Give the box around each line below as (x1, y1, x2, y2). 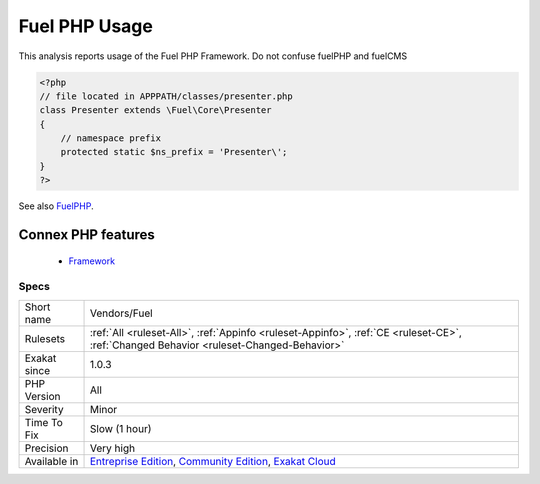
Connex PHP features (18, 226, 155, 244)
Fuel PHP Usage (18, 15, 154, 37)
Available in (24, 454, 79, 468)
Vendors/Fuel (89, 306, 154, 320)
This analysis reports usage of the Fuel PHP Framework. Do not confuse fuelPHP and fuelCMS (18, 50, 408, 62)
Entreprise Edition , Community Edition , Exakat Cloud (89, 454, 337, 468)
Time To (24, 415, 64, 429)
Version (24, 389, 61, 403)
